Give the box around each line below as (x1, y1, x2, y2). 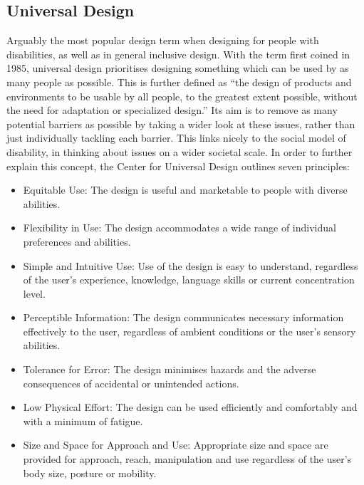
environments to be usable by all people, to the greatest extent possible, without (6, 88, 358, 103)
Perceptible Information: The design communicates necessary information (23, 310, 344, 325)
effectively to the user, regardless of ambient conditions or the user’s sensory (23, 323, 356, 338)
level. (23, 286, 46, 301)
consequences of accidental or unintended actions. (23, 375, 239, 390)
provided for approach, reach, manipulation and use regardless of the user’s (23, 452, 352, 466)
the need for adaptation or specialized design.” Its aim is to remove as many (6, 103, 338, 118)
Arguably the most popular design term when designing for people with (6, 33, 319, 48)
